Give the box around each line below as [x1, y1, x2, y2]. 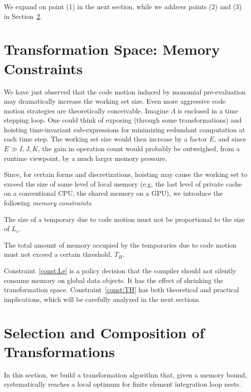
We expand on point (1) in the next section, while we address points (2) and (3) [4, 1, 242, 11]
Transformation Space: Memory [4, 39, 220, 59]
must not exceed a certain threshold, [4, 249, 112, 259]
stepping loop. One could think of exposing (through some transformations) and [4, 115, 242, 125]
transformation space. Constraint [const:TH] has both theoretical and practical [4, 284, 239, 295]
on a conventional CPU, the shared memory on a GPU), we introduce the [4, 188, 223, 198]
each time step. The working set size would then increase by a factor [4, 134, 207, 144]
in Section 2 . [4, 11, 42, 21]
